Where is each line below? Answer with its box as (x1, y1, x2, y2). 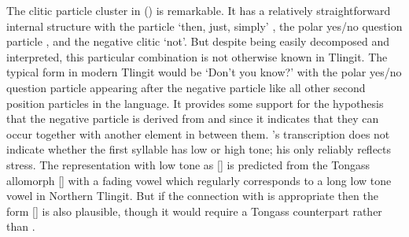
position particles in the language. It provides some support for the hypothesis (6, 94, 384, 111)
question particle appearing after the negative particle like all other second (6, 79, 366, 95)
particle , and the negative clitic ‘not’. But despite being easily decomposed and (6, 33, 389, 50)
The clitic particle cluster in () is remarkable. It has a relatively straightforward (6, 2, 391, 18)
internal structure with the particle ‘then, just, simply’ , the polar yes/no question (6, 17, 403, 34)
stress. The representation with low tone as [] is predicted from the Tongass (6, 156, 370, 172)
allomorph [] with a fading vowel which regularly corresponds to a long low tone (6, 172, 392, 188)
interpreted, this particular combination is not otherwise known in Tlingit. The (6, 48, 388, 65)
